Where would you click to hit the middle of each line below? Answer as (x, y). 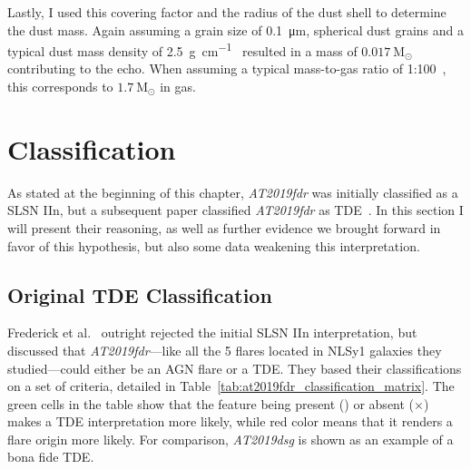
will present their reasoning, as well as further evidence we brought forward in (224, 227)
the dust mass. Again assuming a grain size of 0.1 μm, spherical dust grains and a (235, 29)
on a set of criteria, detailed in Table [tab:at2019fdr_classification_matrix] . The (231, 386)
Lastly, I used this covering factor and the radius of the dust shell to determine (227, 12)
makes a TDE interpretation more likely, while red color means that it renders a (230, 421)
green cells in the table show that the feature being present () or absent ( (211, 403)
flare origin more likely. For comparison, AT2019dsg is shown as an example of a (231, 439)
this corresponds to (60, 87)
